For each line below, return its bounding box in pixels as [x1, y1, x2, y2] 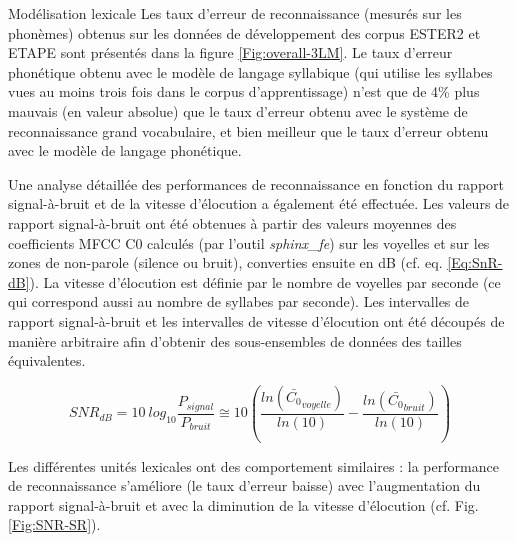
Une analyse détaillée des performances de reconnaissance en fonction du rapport [8, 173, 505, 194]
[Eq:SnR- [447, 252, 503, 273]
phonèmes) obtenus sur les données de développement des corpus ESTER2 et [8, 22, 481, 43]
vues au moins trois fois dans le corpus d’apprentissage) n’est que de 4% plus [8, 81, 480, 102]
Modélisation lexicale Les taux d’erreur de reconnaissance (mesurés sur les [8, 3, 462, 23]
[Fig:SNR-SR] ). [8, 514, 101, 535]
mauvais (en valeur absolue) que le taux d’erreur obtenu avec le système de [8, 100, 468, 121]
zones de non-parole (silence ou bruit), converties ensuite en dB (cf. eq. [8, 252, 443, 273]
